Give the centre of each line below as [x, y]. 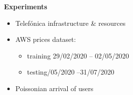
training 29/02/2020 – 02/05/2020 [78, 55]
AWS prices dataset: [46, 39]
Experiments [26, 6]
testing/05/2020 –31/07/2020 [71, 72]
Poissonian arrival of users [54, 88]
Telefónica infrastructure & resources [70, 23]
